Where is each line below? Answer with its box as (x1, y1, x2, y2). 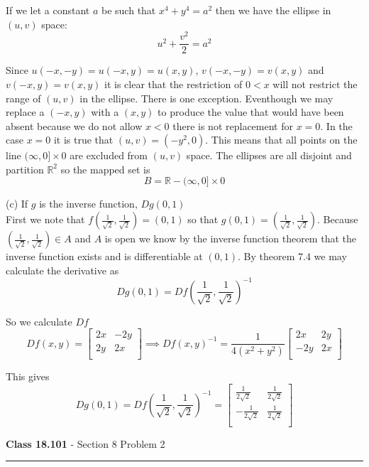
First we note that (6, 212, 85, 227)
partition (6, 161, 44, 176)
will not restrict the (272, 76, 358, 91)
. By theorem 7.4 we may (238, 249, 347, 264)
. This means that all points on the (205, 132, 358, 147)
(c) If (6, 196, 28, 211)
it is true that (53, 132, 114, 147)
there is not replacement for (172, 118, 293, 133)
